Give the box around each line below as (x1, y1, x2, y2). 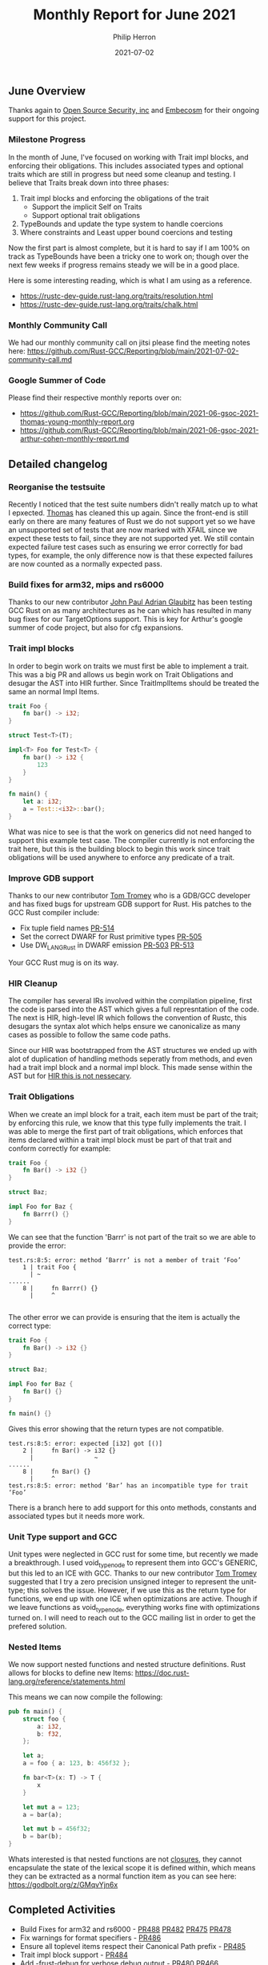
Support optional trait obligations (31, 210, 141, 220)
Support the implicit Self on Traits (31, 202, 142, 212)
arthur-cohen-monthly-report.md (19, 434, 130, 444)
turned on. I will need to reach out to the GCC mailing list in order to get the (8, 1612, 256, 1622)
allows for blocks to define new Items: (8, 1668, 134, 1677)
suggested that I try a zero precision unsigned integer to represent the (8, 1576, 240, 1586)
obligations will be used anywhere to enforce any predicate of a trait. (8, 852, 235, 862)
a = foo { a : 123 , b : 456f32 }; (22, 1759, 130, 1768)
